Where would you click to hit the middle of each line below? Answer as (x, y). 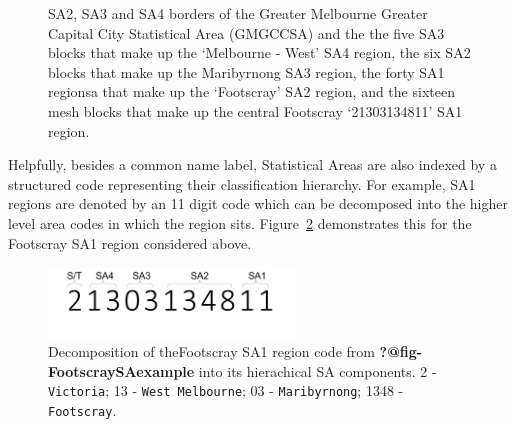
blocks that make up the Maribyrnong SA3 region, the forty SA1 (246, 71)
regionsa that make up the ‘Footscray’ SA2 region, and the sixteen (251, 91)
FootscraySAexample (121, 370)
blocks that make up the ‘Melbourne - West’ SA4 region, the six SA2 (259, 52)
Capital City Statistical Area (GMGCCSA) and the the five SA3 (246, 32)
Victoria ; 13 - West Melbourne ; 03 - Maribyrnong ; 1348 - (226, 390)
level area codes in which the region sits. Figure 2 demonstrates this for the (240, 222)
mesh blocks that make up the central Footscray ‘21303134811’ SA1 (255, 110)
